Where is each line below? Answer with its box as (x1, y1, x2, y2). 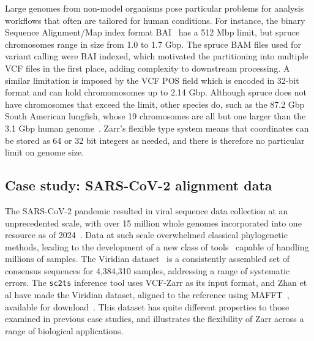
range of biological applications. (5, 324, 124, 337)
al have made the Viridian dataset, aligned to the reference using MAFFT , (5, 288, 290, 301)
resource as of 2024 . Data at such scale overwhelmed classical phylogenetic (5, 228, 288, 241)
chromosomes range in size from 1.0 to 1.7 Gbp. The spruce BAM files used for (5, 37, 301, 50)
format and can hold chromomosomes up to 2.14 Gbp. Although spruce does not (5, 86, 307, 99)
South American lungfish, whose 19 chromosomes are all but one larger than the (5, 110, 306, 122)
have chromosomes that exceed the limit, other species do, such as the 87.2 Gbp (5, 97, 305, 110)
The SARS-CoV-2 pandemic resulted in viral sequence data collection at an (5, 204, 288, 217)
